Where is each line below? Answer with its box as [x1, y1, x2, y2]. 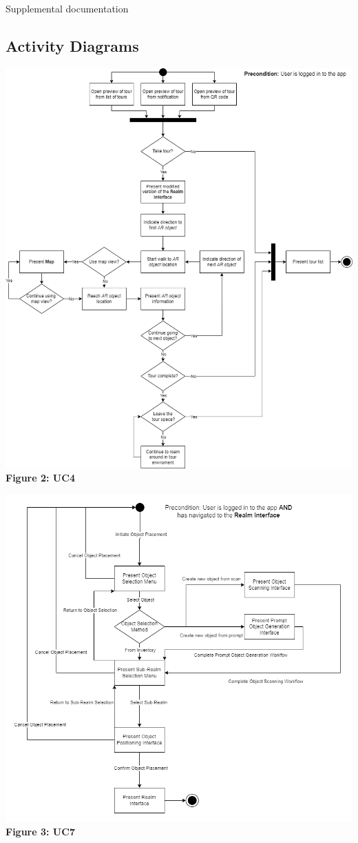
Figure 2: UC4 [6, 470, 75, 485]
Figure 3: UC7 [6, 824, 75, 838]
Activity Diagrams [6, 34, 139, 56]
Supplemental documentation [6, 1, 129, 15]
